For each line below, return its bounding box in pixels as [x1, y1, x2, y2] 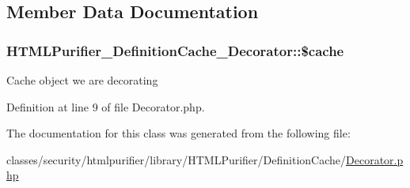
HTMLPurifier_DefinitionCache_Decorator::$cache [6, 40, 344, 60]
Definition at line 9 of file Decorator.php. [6, 98, 205, 115]
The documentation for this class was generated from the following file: [6, 125, 351, 141]
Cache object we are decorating [6, 72, 158, 88]
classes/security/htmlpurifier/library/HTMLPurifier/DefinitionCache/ [6, 151, 347, 167]
